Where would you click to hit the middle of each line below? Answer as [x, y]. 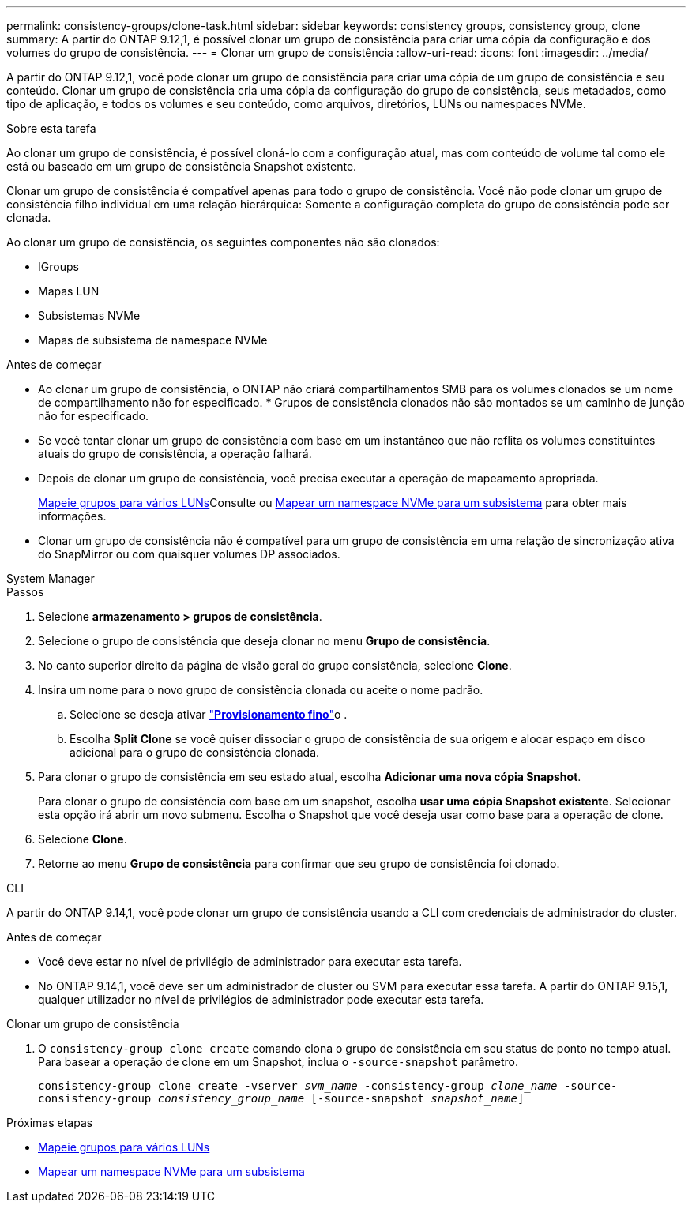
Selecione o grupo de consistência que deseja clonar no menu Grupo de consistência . [264, 641]
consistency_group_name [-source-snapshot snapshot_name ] [341, 1098]
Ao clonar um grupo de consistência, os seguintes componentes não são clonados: [223, 242]
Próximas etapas [50, 1123]
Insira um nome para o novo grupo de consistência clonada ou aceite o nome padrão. [261, 690]
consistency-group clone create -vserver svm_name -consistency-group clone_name [298, 1086]
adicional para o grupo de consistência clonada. [195, 752]
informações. [72, 516]
